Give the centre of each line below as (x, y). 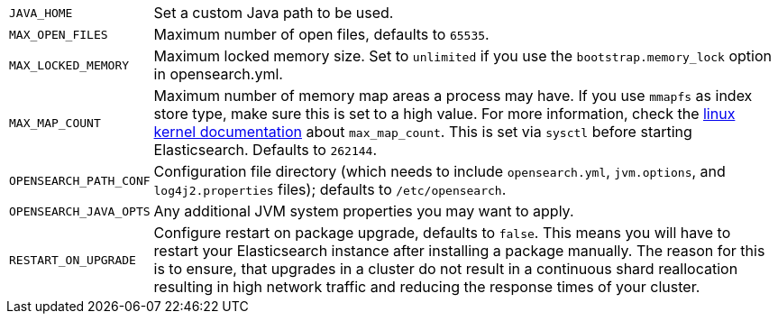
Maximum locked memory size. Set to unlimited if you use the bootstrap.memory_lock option (462, 56)
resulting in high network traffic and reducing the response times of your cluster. (427, 287)
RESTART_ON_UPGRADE (73, 260)
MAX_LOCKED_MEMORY (69, 65)
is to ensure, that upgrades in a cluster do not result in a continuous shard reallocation (446, 269)
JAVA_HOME (41, 13)
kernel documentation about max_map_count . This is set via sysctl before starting (423, 132)
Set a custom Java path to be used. (274, 13)
